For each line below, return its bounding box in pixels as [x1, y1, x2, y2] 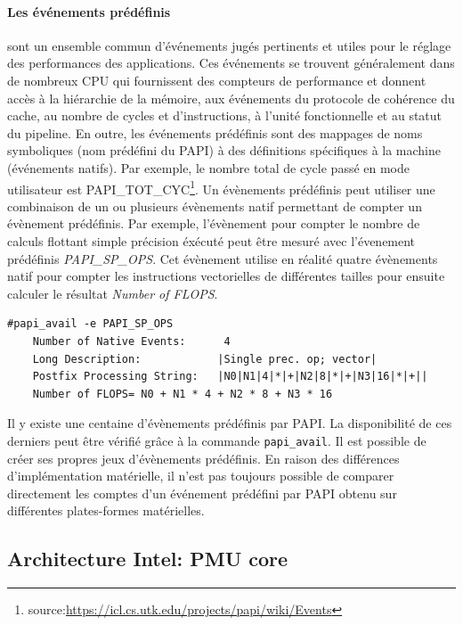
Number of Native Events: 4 [32, 334, 231, 348]
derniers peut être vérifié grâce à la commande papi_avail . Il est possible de [7, 431, 426, 449]
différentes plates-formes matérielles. [7, 501, 205, 520]
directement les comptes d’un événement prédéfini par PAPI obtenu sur [7, 483, 397, 502]
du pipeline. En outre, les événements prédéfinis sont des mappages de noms [7, 123, 423, 142]
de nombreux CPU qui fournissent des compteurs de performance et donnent [7, 70, 426, 89]
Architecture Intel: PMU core [7, 545, 288, 572]
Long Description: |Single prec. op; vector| [32, 352, 378, 366]
